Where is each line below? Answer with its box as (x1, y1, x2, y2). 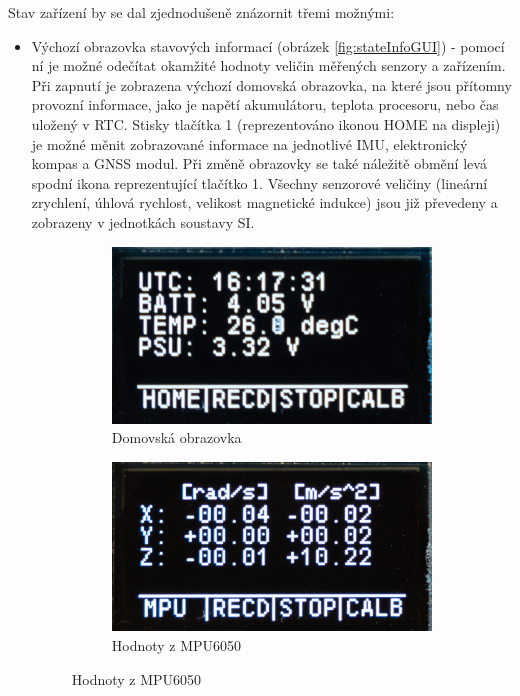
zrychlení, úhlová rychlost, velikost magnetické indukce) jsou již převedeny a (31, 192, 498, 213)
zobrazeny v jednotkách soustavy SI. (31, 211, 255, 232)
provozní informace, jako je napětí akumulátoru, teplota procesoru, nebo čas (31, 94, 499, 115)
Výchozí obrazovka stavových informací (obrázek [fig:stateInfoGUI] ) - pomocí (31, 35, 505, 56)
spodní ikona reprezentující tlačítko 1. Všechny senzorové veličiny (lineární (31, 172, 488, 193)
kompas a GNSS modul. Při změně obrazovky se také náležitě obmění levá (31, 153, 487, 174)
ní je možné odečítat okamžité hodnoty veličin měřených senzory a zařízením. (31, 55, 506, 76)
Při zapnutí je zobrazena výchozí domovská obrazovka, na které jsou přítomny (31, 74, 512, 95)
